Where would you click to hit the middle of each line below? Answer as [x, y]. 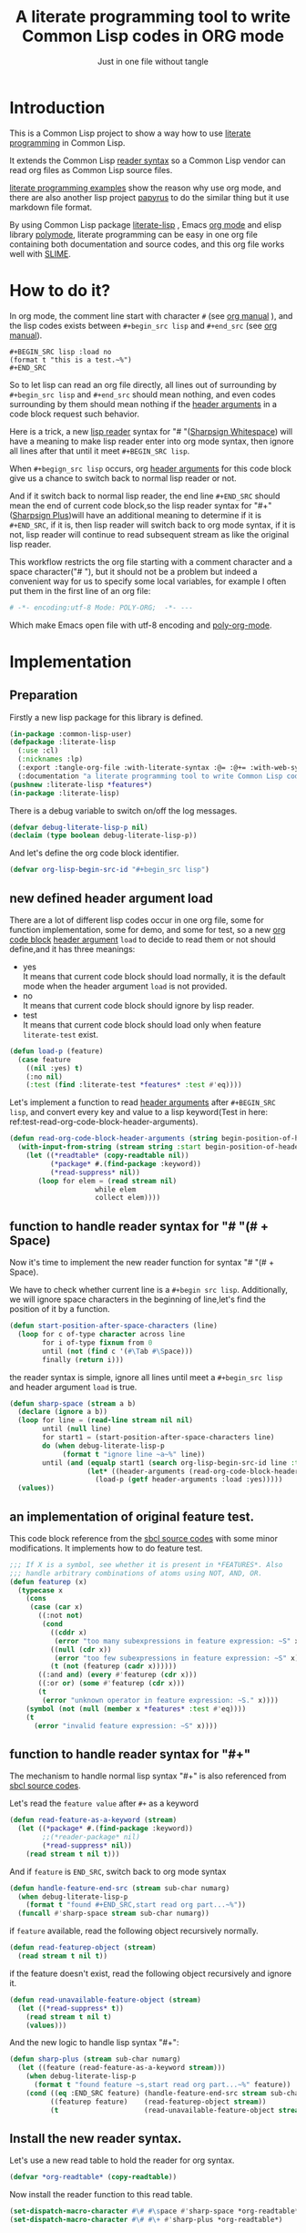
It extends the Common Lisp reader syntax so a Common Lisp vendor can [148, 160]
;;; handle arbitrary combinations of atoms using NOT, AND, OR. [136, 1573]
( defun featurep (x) [49, 1582]
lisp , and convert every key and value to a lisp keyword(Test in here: [139, 1112]
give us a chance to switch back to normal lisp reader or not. [123, 478]
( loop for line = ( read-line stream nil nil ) [106, 1420]
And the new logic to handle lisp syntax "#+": [94, 2043]
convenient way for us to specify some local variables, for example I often [148, 581]
